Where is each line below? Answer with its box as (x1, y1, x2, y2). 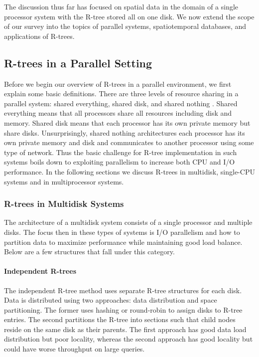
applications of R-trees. (4, 30, 75, 41)
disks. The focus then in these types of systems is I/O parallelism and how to (4, 226, 240, 237)
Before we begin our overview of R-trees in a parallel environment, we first (4, 78, 232, 89)
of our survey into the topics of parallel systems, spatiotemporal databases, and (4, 21, 247, 31)
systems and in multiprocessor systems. (4, 176, 124, 186)
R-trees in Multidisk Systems (4, 197, 124, 210)
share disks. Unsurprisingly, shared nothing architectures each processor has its (4, 127, 245, 138)
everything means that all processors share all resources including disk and (4, 108, 232, 118)
